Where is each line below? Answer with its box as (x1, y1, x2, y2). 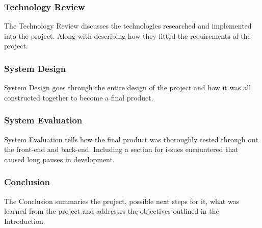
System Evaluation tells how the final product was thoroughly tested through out (4, 134, 258, 144)
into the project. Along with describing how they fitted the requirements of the (4, 30, 251, 41)
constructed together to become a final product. (4, 92, 153, 103)
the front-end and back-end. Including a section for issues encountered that (4, 144, 239, 155)
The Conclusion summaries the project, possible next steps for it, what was (4, 195, 240, 206)
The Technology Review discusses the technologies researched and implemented (4, 20, 252, 31)
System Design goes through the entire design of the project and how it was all (4, 82, 251, 93)
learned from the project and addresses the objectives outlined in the (4, 206, 219, 216)
